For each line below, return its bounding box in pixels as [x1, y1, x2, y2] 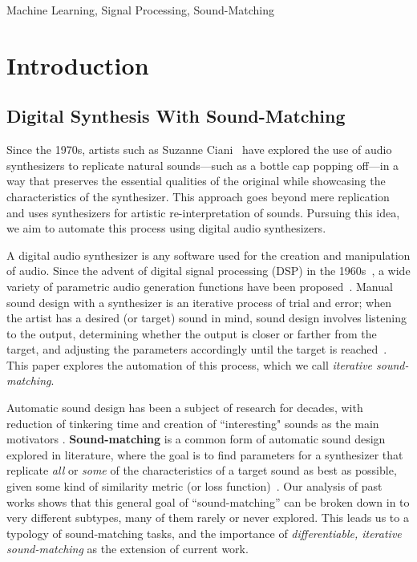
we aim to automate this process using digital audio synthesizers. [6, 220, 326, 237]
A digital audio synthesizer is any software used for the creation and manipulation [6, 246, 411, 263]
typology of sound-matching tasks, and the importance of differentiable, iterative [6, 524, 402, 541]
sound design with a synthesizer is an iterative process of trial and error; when [6, 293, 391, 310]
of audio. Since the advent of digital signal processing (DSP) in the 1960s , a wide [6, 262, 411, 279]
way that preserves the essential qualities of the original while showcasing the [6, 172, 386, 189]
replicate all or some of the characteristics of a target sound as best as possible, [6, 462, 397, 479]
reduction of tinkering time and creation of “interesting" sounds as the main [6, 414, 379, 431]
